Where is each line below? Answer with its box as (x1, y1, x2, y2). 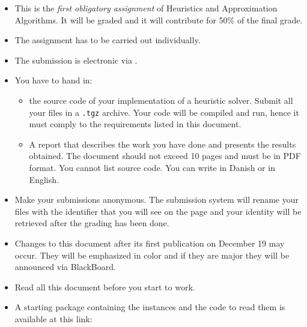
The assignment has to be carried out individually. (14, 34, 201, 46)
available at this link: (14, 312, 93, 325)
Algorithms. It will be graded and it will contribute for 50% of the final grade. (14, 13, 303, 26)
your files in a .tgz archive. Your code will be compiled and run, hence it (29, 106, 299, 118)
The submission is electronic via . (14, 53, 138, 66)
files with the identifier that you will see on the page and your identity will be (14, 205, 302, 217)
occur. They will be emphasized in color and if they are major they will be (14, 248, 290, 261)
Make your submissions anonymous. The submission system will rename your (14, 193, 299, 206)
